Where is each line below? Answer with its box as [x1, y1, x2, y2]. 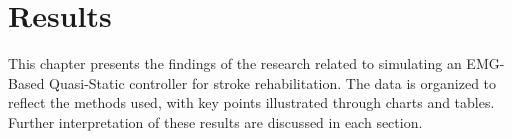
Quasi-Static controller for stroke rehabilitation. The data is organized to [49, 72, 497, 93]
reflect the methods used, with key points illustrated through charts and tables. [8, 92, 495, 113]
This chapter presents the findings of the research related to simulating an [8, 53, 462, 74]
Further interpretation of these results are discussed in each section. [8, 111, 423, 132]
